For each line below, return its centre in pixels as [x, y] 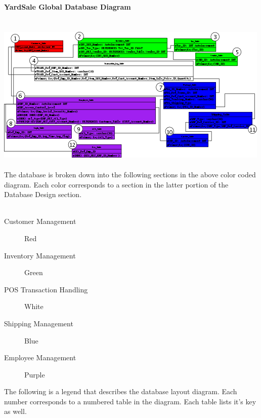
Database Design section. [43, 194]
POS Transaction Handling [46, 289]
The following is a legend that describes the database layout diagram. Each [121, 391]
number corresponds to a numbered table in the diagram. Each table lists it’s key [130, 401]
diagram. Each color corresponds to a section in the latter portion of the [116, 184]
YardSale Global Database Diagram [68, 7]
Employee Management [40, 357]
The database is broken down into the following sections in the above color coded [130, 174]
